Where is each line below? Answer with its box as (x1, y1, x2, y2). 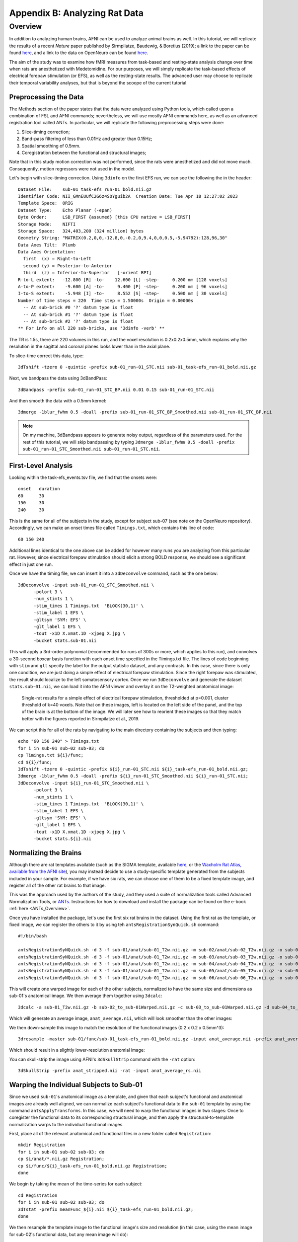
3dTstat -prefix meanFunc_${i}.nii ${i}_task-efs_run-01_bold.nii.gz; (18, 1206, 194, 1212)
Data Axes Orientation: (18, 249, 76, 255)
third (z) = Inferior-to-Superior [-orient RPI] (23, 270, 151, 276)
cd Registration (18, 1192, 58, 1198)
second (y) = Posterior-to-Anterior (23, 263, 113, 268)
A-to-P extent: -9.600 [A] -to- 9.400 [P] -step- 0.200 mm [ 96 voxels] (18, 284, 228, 290)
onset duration (18, 486, 60, 492)
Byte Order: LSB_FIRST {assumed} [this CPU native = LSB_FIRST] (18, 214, 191, 220)
